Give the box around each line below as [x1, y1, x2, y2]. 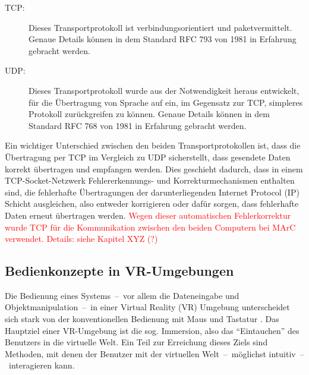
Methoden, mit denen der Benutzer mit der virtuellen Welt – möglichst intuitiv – [5, 347, 304, 360]
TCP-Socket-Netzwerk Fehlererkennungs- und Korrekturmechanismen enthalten [5, 174, 295, 187]
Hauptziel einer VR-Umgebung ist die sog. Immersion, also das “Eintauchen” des [5, 324, 299, 336]
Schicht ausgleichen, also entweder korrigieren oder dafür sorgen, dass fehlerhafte [5, 197, 299, 210]
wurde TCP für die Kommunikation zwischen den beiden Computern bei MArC [5, 220, 296, 233]
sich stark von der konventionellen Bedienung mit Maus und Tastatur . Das [5, 313, 279, 325]
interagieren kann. [8, 359, 75, 371]
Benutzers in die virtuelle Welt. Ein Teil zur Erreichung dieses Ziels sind [5, 336, 268, 348]
